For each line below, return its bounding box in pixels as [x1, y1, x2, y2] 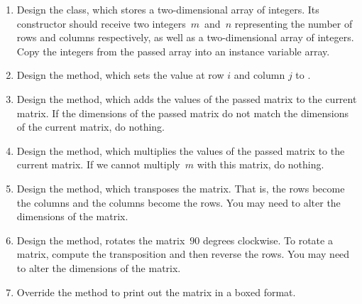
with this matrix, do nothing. [197, 157, 324, 172]
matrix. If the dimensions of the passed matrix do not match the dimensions [16, 105, 349, 120]
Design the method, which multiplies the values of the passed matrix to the [16, 143, 345, 158]
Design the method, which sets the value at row [16, 67, 224, 82]
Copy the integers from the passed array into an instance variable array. [16, 43, 330, 58]
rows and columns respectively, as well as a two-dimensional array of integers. [16, 30, 354, 45]
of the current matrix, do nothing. [16, 119, 165, 134]
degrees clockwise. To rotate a [202, 232, 333, 247]
